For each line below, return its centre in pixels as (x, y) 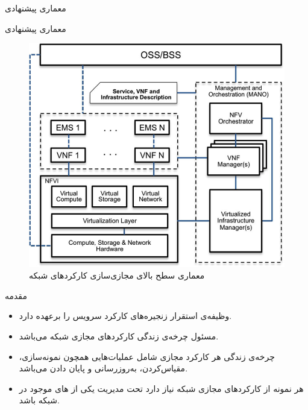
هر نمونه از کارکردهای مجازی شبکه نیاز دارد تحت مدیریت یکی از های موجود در (161, 388)
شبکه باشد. (39, 400)
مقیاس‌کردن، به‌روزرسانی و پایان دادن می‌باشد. (103, 368)
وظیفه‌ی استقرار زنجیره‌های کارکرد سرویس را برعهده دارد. (125, 316)
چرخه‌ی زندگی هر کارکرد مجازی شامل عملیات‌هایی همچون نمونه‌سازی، (147, 356)
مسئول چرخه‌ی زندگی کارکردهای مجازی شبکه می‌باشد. (119, 336)
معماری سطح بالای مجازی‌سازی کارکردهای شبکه (117, 275)
